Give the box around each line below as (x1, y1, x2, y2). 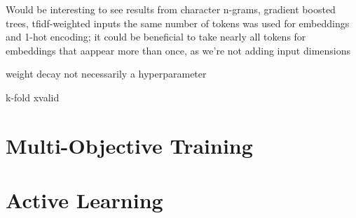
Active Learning (6, 186, 163, 215)
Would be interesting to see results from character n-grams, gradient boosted (6, 2, 336, 16)
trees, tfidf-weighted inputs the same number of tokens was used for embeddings (6, 15, 350, 30)
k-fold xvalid (6, 89, 60, 104)
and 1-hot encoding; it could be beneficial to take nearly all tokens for (6, 29, 306, 44)
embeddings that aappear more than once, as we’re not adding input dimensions (6, 43, 350, 57)
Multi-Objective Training (6, 131, 253, 159)
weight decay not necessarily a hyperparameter (6, 66, 207, 81)
